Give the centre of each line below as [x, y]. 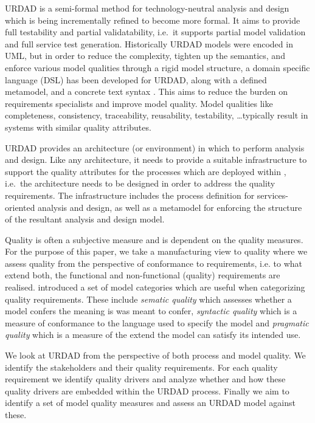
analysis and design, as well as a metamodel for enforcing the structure [170, 207]
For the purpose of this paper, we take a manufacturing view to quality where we [156, 251]
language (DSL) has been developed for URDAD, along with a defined [136, 79]
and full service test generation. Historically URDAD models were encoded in [149, 43]
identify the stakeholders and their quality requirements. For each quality [141, 367]
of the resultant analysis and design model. [85, 219]
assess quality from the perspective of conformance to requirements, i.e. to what [154, 263]
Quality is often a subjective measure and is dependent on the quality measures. [154, 239]
